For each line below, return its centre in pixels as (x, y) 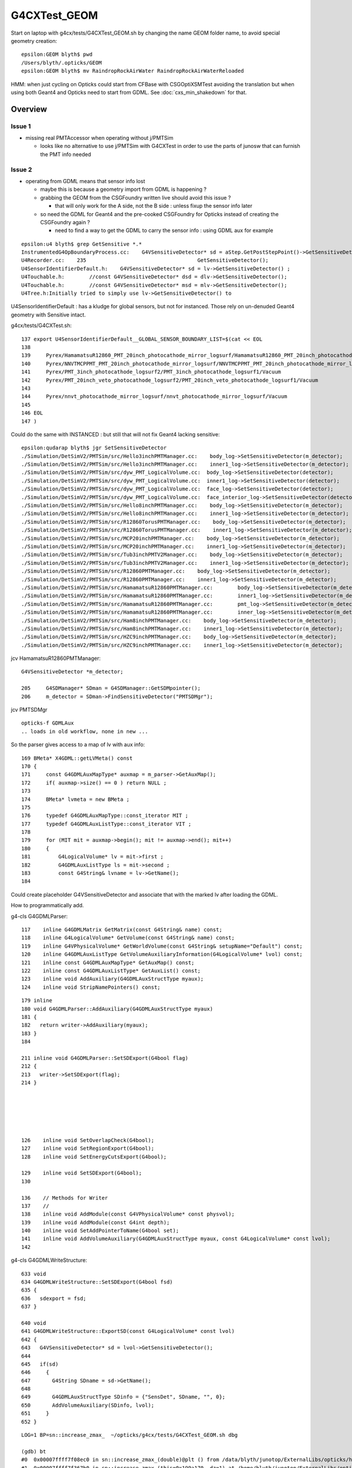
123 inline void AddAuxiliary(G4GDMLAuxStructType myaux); (113, 979)
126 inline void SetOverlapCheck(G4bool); (88, 1140)
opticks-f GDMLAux (48, 723)
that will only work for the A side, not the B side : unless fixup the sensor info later (154, 206)
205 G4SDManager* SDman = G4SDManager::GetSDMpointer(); (111, 688)
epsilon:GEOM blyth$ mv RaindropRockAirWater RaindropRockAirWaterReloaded (133, 71)
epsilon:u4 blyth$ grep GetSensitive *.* (82, 244)
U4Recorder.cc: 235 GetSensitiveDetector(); (145, 260)
